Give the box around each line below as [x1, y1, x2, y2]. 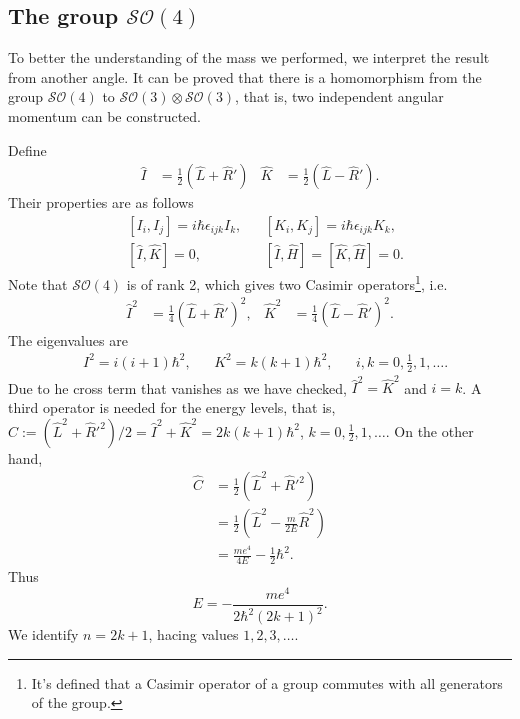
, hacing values [148, 624, 239, 645]
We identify [8, 624, 79, 645]
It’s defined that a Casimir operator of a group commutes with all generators [31, 672, 503, 693]
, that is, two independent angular [235, 86, 444, 107]
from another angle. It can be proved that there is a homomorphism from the [8, 66, 482, 87]
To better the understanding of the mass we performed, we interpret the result [8, 47, 490, 68]
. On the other [385, 420, 474, 441]
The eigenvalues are [8, 329, 128, 350]
